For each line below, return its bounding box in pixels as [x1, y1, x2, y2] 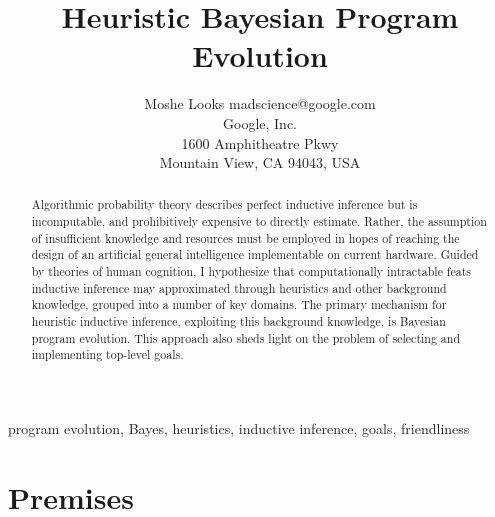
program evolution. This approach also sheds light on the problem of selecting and [31, 329, 461, 346]
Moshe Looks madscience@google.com [144, 93, 376, 114]
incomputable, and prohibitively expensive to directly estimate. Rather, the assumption [31, 213, 487, 230]
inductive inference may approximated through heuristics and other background [31, 279, 447, 296]
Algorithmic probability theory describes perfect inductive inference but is [31, 196, 418, 213]
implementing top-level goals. [31, 346, 184, 363]
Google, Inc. [223, 112, 297, 133]
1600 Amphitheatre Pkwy [181, 132, 339, 153]
